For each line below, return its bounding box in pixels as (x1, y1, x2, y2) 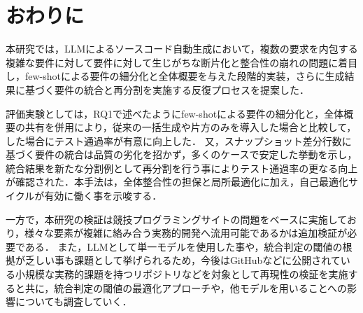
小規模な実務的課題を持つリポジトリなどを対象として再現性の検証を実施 (15, 267, 348, 281)
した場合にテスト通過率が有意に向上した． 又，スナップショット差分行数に (6, 133, 352, 148)
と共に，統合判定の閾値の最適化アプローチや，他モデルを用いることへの (15, 280, 348, 295)
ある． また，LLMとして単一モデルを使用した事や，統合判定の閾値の (24, 239, 343, 253)
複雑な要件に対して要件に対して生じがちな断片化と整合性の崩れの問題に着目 (6, 55, 358, 69)
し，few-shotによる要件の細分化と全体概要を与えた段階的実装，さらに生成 (6, 69, 345, 83)
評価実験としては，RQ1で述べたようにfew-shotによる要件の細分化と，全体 (6, 106, 344, 120)
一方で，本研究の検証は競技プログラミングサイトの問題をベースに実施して (6, 211, 347, 226)
